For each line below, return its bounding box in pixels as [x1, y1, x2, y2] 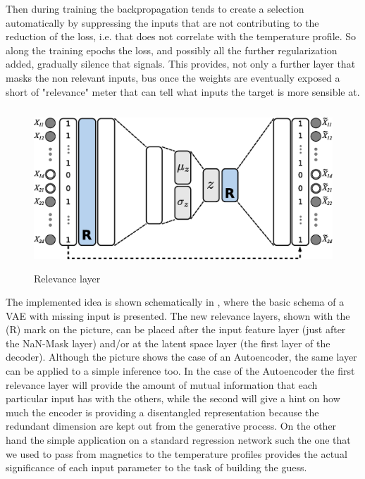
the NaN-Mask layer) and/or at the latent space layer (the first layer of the [6, 335, 330, 350]
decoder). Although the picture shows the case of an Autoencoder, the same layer [6, 349, 357, 364]
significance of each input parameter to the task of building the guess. [6, 460, 307, 475]
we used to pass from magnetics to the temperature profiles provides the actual [6, 446, 347, 461]
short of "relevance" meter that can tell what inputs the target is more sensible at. [6, 84, 360, 99]
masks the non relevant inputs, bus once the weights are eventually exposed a [6, 70, 340, 85]
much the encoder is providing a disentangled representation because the [6, 404, 319, 419]
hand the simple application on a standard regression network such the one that [6, 433, 351, 447]
